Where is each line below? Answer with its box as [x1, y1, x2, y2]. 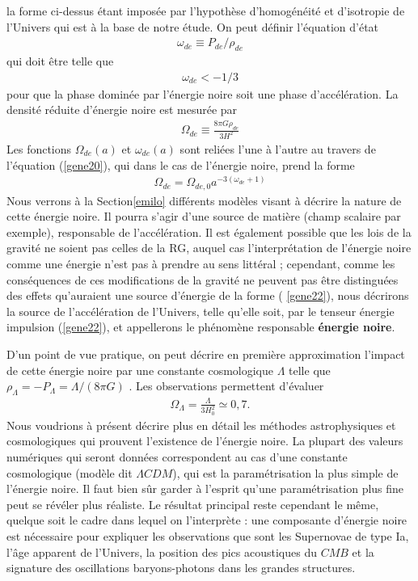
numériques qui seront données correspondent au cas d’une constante [6, 448, 348, 465]
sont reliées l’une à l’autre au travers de [179, 141, 376, 157]
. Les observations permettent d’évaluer [129, 377, 324, 394]
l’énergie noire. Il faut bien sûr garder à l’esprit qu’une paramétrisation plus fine [6, 480, 404, 497]
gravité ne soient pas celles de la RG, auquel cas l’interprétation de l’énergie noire [6, 239, 412, 256]
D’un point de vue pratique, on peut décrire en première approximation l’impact [6, 346, 405, 363]
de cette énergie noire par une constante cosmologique [6, 361, 274, 378]
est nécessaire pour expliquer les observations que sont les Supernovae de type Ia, [6, 528, 409, 544]
